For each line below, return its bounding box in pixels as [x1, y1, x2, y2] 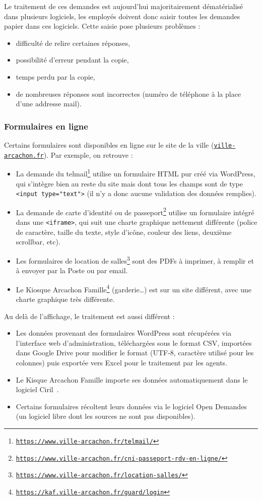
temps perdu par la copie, [16, 71, 95, 82]
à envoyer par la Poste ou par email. [16, 265, 128, 276]
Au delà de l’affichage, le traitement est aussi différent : [4, 310, 175, 321]
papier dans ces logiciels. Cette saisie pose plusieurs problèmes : [4, 21, 201, 31]
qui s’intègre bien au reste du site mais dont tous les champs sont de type [16, 178, 243, 189]
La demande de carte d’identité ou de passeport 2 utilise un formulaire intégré [16, 205, 254, 217]
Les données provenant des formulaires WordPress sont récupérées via [16, 328, 231, 338]
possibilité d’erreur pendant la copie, [16, 54, 129, 65]
